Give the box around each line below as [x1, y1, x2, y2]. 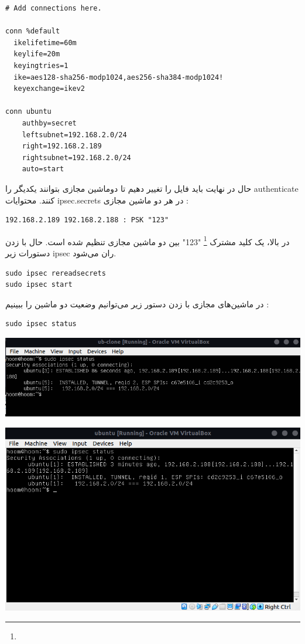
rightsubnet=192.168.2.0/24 [22, 153, 131, 162]
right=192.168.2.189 [22, 142, 102, 151]
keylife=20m [13, 50, 60, 59]
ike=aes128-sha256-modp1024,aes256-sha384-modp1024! [13, 73, 224, 82]
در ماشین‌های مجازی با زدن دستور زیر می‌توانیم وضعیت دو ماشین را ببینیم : [5, 297, 269, 310]
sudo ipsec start [5, 280, 73, 289]
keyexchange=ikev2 [13, 84, 85, 93]
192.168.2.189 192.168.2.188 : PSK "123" [5, 216, 169, 225]
